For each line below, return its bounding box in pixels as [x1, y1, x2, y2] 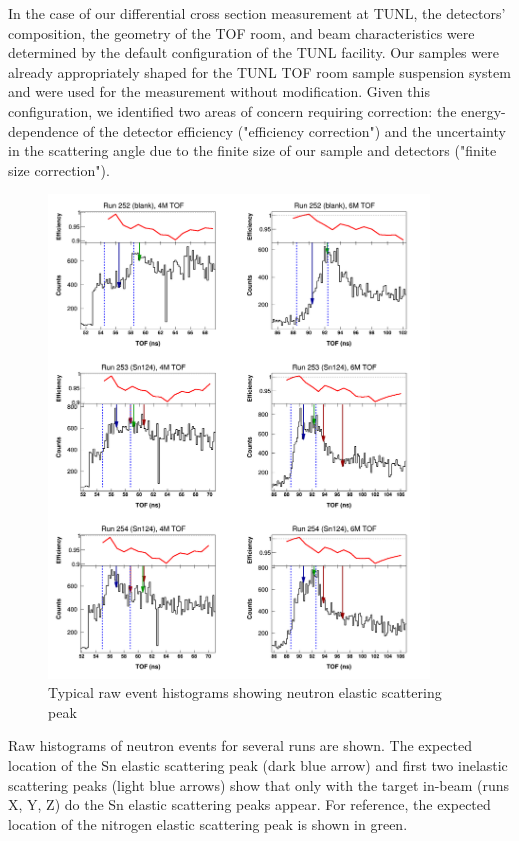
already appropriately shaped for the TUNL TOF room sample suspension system [8, 61, 511, 82]
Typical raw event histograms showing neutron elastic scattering [48, 682, 442, 703]
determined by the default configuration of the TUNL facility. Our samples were [8, 42, 499, 63]
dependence [8, 120, 79, 141]
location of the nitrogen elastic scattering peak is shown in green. [8, 813, 408, 834]
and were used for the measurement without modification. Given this [8, 81, 431, 102]
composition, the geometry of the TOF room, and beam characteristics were [8, 22, 475, 43]
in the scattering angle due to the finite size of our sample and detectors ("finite [8, 140, 497, 161]
